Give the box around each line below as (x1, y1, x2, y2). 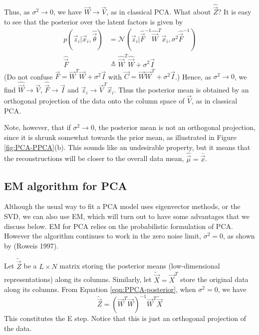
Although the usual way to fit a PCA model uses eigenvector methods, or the (4, 201, 241, 211)
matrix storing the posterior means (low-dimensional (59, 260, 220, 271)
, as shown (223, 230, 255, 241)
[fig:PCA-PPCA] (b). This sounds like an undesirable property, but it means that (4, 141, 251, 152)
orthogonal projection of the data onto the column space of (4, 95, 185, 106)
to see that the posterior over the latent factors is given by (4, 16, 183, 27)
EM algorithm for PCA (4, 177, 127, 193)
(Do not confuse (4, 71, 53, 81)
